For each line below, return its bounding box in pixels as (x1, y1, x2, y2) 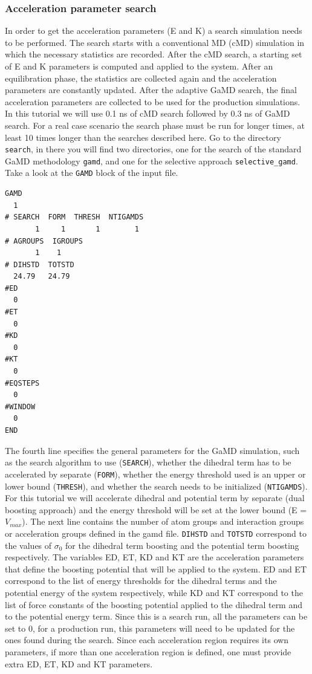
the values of (5, 539, 52, 551)
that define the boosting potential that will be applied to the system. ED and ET (5, 562, 307, 575)
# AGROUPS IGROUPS (5, 236, 83, 245)
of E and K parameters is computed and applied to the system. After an (5, 60, 273, 72)
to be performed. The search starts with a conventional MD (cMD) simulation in (5, 36, 305, 48)
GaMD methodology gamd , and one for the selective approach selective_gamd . (5, 154, 298, 167)
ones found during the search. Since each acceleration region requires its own (5, 633, 289, 646)
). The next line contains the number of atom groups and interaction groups (22, 515, 304, 528)
